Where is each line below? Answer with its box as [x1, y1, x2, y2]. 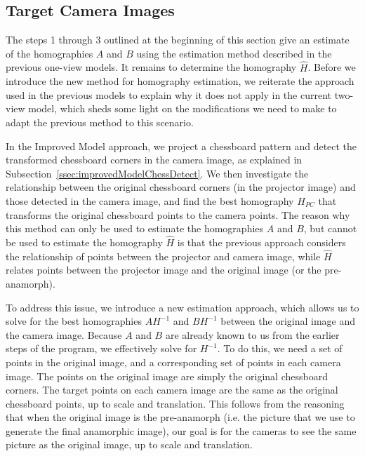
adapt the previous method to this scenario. [6, 114, 194, 129]
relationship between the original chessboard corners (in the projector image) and [6, 180, 356, 194]
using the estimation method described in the [136, 46, 332, 60]
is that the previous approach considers [177, 234, 346, 249]
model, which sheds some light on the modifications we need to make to [28, 101, 337, 116]
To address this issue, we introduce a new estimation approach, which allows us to [6, 300, 359, 314]
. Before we [307, 60, 356, 74]
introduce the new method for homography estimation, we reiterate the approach [6, 74, 354, 88]
